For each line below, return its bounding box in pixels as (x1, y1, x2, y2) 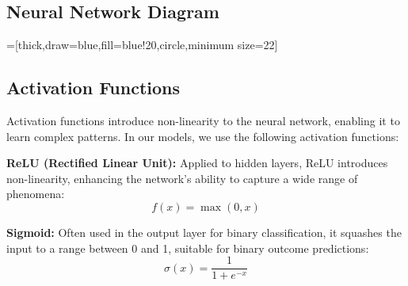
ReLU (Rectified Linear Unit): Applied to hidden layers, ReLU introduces (6, 154, 388, 171)
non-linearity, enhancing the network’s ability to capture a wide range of (6, 170, 358, 186)
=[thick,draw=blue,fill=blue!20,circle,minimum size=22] (6, 36, 278, 53)
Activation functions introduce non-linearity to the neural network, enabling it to (6, 112, 400, 128)
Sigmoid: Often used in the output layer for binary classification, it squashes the (6, 223, 402, 240)
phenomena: (6, 185, 65, 202)
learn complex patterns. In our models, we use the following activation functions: (6, 128, 399, 144)
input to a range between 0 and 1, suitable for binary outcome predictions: (6, 239, 369, 256)
